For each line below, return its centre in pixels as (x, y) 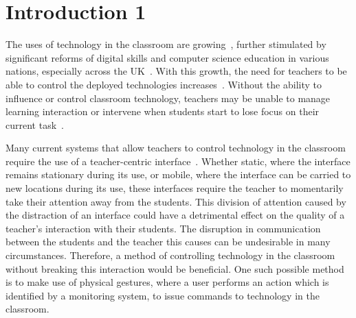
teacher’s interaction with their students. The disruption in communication (163, 228)
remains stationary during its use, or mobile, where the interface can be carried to (178, 174)
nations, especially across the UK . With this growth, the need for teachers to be (176, 71)
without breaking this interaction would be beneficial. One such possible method (175, 268)
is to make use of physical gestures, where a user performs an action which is (167, 282)
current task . (35, 124)
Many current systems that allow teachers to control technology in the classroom (176, 148)
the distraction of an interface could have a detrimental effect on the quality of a (175, 215)
